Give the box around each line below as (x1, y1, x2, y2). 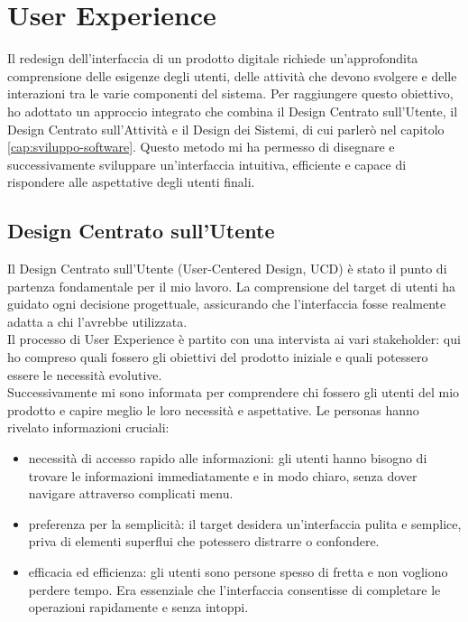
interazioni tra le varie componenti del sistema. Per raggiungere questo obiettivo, (7, 84, 454, 103)
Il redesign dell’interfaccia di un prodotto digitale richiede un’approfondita (7, 49, 418, 68)
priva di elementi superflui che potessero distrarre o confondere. (28, 532, 380, 551)
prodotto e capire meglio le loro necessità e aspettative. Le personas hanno (7, 400, 419, 419)
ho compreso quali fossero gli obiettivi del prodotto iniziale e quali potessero (7, 348, 428, 367)
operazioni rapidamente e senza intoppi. (28, 598, 249, 617)
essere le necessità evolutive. (7, 365, 162, 384)
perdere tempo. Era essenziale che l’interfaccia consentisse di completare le (28, 580, 441, 599)
